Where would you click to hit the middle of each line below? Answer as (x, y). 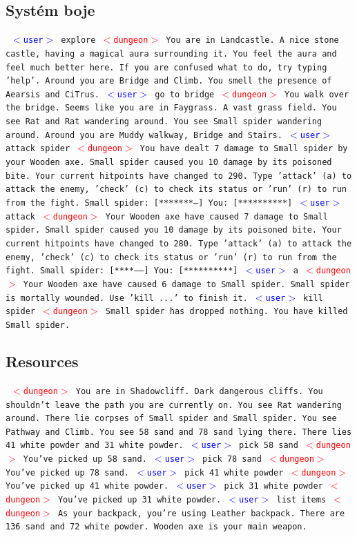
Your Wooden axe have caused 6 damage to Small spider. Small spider (186, 285)
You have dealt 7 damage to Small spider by (244, 149)
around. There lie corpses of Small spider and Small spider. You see (171, 419)
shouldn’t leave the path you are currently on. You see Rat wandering (174, 405)
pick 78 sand (232, 459)
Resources (42, 361)
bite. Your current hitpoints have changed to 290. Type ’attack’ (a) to (179, 176)
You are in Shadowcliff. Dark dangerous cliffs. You (199, 391)
